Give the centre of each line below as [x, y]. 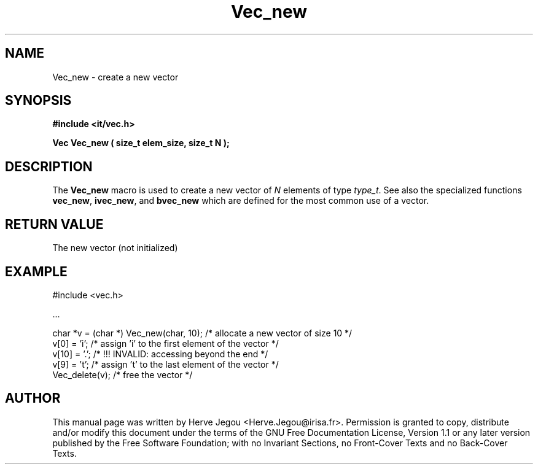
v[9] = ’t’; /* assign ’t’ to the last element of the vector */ [166, 364]
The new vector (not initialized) [115, 248]
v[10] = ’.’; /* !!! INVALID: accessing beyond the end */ [160, 354]
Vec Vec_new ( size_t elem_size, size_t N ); [141, 143]
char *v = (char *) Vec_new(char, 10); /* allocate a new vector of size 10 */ [202, 333]
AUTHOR [33, 398]
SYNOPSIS [38, 101]
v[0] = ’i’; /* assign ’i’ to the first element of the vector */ [166, 343]
